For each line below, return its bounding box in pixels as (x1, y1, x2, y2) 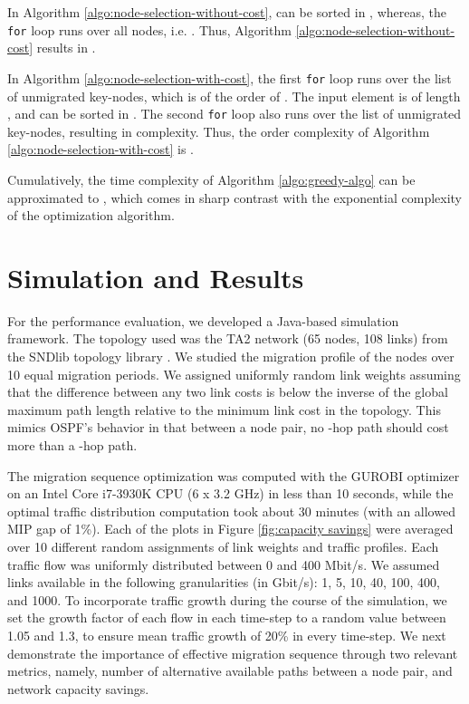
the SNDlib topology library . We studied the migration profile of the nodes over (7, 347, 455, 366)
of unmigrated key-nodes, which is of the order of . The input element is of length (7, 86, 461, 105)
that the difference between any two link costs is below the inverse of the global (7, 382, 448, 401)
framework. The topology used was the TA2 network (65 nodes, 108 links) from (7, 329, 448, 348)
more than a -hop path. (7, 436, 138, 454)
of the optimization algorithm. (7, 206, 175, 225)
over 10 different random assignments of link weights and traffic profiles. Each (7, 536, 439, 555)
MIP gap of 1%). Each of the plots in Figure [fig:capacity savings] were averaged (7, 519, 454, 538)
